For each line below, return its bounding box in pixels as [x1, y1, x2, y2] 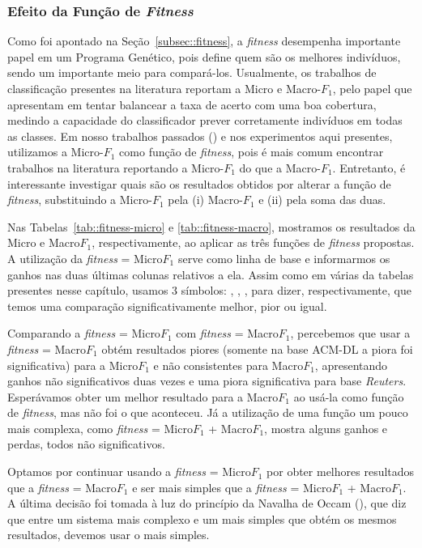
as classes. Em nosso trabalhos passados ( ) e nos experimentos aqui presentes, [7, 127, 393, 144]
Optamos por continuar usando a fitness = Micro [7, 463, 251, 480]
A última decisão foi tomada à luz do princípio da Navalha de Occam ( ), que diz [7, 495, 407, 512]
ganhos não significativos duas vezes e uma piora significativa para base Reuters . [7, 372, 407, 389]
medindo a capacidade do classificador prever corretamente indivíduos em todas [7, 112, 403, 129]
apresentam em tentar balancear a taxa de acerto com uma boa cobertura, [7, 96, 377, 113]
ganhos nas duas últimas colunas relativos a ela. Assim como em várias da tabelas [7, 266, 414, 282]
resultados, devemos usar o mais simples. [7, 526, 210, 543]
